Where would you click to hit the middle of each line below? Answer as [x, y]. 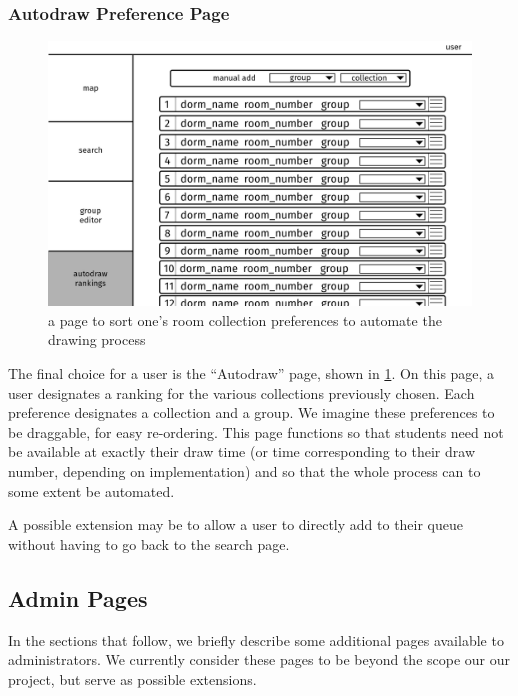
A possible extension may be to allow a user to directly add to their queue [236, 524]
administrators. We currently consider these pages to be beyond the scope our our [259, 659]
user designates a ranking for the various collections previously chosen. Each [241, 392]
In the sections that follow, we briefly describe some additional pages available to [256, 639]
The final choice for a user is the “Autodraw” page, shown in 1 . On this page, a [251, 373]
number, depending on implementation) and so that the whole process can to [244, 470]
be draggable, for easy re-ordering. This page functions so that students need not [256, 431]
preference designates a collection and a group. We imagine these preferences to [251, 412]
